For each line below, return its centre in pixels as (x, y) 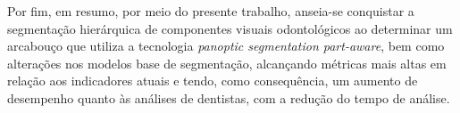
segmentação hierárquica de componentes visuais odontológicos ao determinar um (230, 28)
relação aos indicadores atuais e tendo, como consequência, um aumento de (213, 81)
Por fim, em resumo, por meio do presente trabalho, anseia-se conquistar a (211, 11)
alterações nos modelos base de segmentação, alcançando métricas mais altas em (227, 63)
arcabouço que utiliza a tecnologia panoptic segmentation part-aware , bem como (226, 46)
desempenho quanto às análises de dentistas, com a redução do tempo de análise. (229, 97)
